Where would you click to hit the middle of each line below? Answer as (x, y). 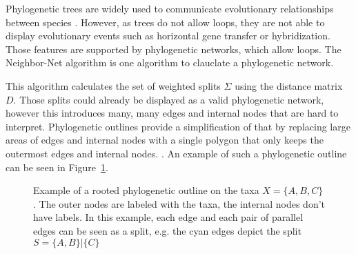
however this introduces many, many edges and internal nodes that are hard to (172, 113)
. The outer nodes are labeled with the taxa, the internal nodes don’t (179, 203)
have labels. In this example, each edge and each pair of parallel (168, 217)
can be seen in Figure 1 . (57, 167)
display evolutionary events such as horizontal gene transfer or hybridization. (168, 36)
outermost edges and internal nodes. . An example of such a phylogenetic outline (176, 153)
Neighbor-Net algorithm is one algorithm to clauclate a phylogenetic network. (170, 62)
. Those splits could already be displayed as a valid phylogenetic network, (169, 99)
